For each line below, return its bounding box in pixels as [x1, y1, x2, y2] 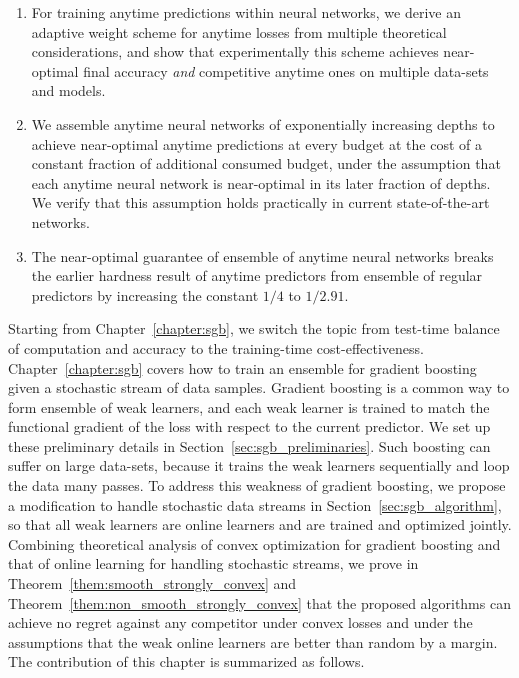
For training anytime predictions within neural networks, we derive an [31, 2, 461, 22]
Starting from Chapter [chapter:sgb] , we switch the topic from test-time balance [8, 318, 500, 339]
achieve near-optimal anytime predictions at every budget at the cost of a [31, 133, 482, 154]
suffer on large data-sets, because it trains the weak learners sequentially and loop [8, 455, 510, 476]
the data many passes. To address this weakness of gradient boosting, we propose [8, 475, 506, 496]
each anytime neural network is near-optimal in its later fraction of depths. [31, 172, 491, 193]
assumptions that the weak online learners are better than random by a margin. [8, 631, 498, 652]
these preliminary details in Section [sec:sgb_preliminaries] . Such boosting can [8, 435, 491, 456]
